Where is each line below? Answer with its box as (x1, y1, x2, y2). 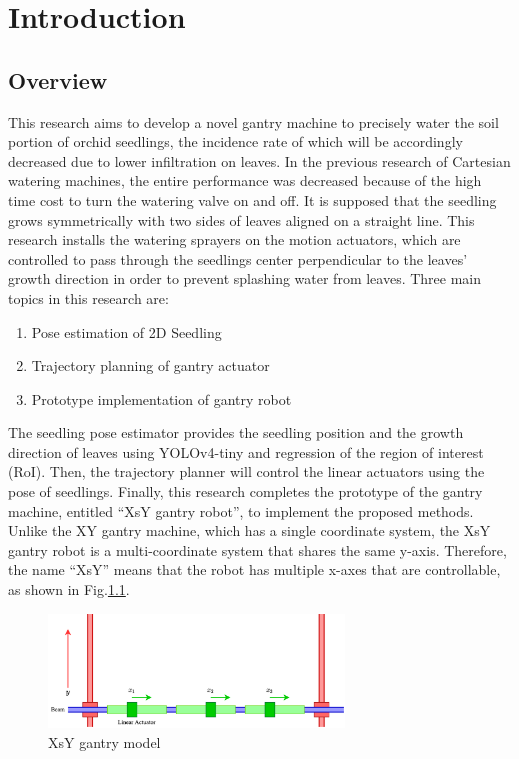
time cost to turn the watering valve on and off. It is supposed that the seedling (8, 189, 497, 210)
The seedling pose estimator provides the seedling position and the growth (8, 422, 464, 443)
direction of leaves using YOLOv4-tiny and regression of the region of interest (8, 441, 484, 462)
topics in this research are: (8, 287, 169, 308)
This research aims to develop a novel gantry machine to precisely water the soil (8, 111, 499, 132)
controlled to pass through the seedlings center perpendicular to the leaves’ (8, 248, 468, 269)
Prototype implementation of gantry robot (31, 388, 292, 409)
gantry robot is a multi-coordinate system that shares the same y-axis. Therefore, (8, 539, 507, 560)
